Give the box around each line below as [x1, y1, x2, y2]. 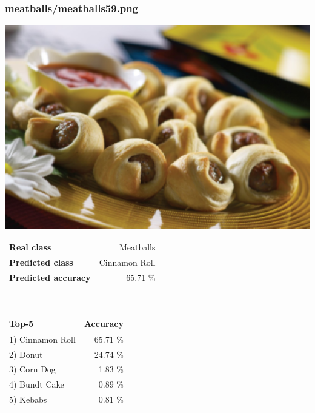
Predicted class [9, 255, 73, 268]
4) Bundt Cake [9, 378, 64, 391]
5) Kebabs [9, 393, 47, 406]
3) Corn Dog [9, 363, 56, 375]
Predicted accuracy [9, 270, 91, 283]
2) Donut [9, 348, 43, 360]
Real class [9, 240, 51, 253]
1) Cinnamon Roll [9, 332, 76, 345]
